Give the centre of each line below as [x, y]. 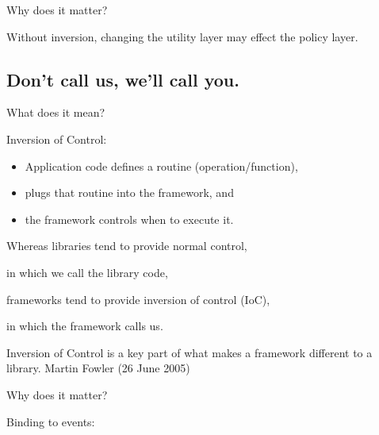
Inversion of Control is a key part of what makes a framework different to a [189, 352]
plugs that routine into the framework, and [129, 192]
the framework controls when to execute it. [129, 219]
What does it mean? [56, 112]
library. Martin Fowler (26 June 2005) [98, 368]
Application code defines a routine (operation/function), [161, 166]
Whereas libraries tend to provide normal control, [127, 246]
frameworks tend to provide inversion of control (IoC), [138, 299]
